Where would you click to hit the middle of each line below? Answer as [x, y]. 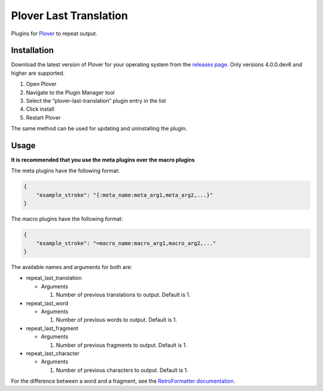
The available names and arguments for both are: [72, 267]
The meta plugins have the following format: [65, 171]
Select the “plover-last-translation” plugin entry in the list [96, 101]
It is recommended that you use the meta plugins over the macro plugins [103, 160]
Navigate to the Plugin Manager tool [70, 92]
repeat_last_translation [54, 278]
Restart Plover [43, 117]
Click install [40, 109]
